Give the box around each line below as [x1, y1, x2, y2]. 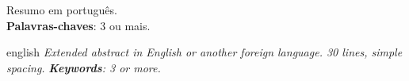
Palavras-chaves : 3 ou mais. [6, 17, 151, 33]
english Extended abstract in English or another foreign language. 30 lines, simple [6, 44, 403, 60]
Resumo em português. [6, 2, 117, 17]
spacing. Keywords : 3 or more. [6, 59, 161, 75]
